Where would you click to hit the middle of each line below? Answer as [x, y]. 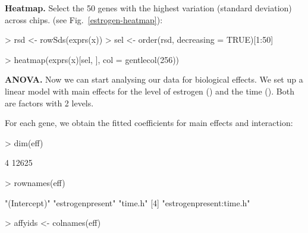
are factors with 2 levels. [49, 103]
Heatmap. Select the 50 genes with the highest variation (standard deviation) [148, 8]
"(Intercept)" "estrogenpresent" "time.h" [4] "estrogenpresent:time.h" [128, 202]
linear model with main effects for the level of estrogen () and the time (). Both [150, 91]
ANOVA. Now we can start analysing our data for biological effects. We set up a [154, 79]
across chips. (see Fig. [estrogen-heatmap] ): [84, 19]
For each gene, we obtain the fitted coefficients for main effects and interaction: [149, 123]
